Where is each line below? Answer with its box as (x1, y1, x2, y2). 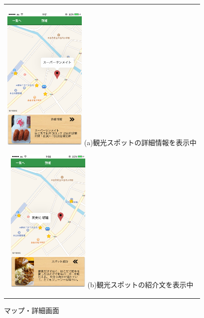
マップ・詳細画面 (4, 305, 59, 315)
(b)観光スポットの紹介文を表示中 (87, 279, 194, 289)
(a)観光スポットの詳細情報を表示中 (84, 137, 197, 147)
